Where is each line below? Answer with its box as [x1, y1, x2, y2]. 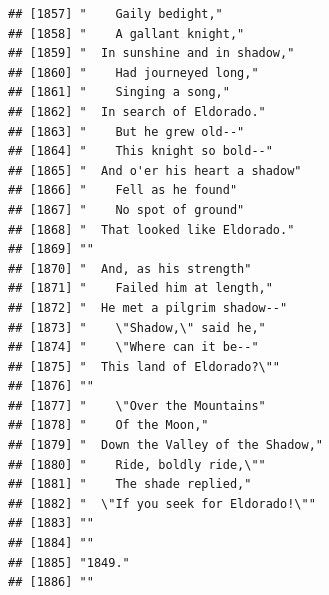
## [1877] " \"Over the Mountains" [8, 398, 266, 413]
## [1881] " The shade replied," [8, 477, 252, 492]
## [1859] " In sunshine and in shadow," [8, 46, 295, 61]
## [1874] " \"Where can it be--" [8, 340, 259, 355]
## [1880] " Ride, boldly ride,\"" [8, 457, 266, 472]
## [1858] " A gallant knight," [8, 26, 245, 41]
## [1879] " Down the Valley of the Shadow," [8, 438, 323, 453]
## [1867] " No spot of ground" [8, 202, 245, 217]
